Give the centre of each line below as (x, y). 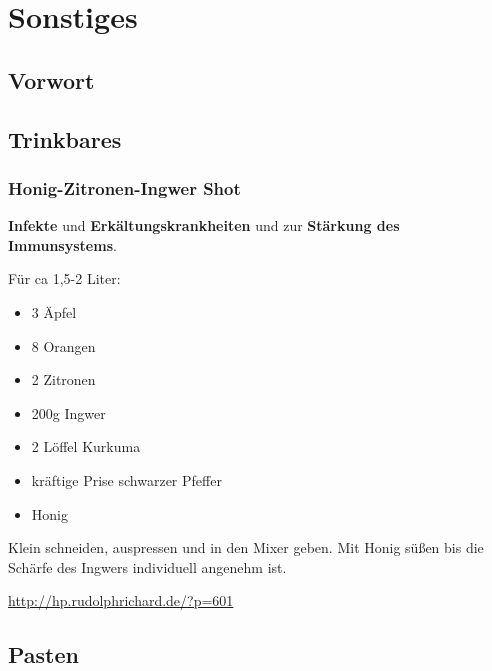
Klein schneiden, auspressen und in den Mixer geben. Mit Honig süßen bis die (246, 547)
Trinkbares (65, 138)
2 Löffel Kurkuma (86, 446)
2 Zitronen (63, 379)
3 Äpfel (54, 311)
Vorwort (51, 79)
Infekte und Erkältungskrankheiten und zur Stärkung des (204, 225)
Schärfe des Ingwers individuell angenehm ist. (147, 566)
